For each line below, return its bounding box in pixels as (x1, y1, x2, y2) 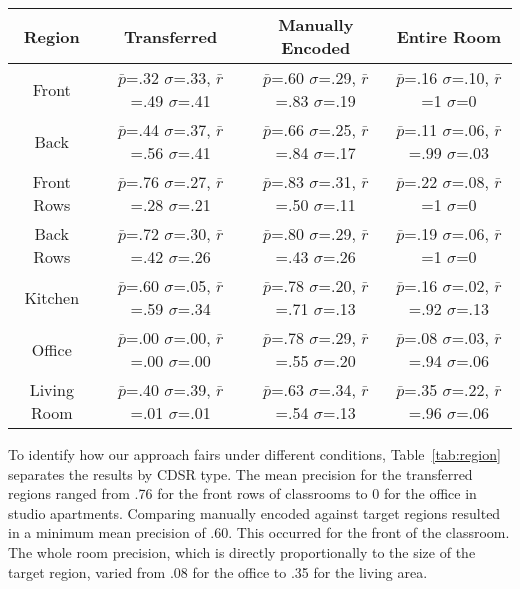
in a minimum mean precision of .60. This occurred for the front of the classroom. (8, 522, 510, 543)
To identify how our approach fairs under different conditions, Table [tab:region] (8, 444, 501, 464)
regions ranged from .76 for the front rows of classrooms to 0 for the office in (8, 483, 477, 504)
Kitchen (24, 285, 80, 309)
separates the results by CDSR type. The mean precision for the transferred (8, 463, 473, 484)
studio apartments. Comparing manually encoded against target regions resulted (8, 502, 501, 523)
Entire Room (396, 24, 502, 48)
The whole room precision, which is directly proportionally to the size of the (8, 541, 476, 562)
